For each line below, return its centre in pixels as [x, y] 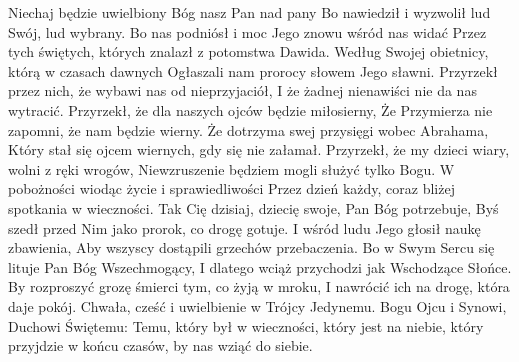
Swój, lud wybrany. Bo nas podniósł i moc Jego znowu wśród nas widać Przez [247, 31]
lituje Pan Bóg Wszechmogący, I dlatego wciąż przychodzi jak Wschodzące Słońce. [260, 266]
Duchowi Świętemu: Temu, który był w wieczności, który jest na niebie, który [246, 325]
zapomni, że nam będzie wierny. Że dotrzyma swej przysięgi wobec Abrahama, [248, 129]
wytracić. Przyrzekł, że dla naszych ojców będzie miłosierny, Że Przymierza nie [250, 109]
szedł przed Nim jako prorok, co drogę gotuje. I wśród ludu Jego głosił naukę [244, 227]
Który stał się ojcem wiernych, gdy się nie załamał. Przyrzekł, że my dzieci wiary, [259, 149]
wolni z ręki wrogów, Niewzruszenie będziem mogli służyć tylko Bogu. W [231, 168]
